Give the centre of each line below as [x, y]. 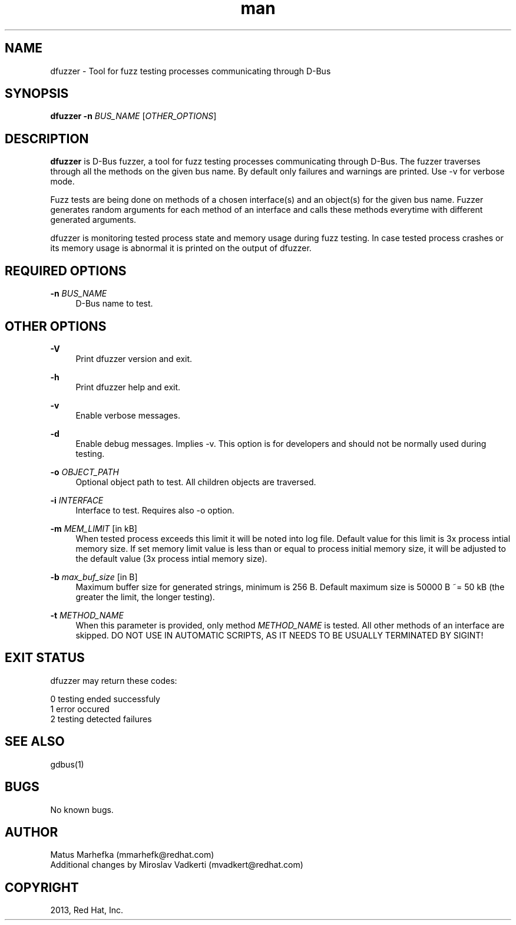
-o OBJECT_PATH [85, 472]
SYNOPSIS [37, 94]
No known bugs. [82, 809]
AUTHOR [32, 832]
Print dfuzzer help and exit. [128, 387]
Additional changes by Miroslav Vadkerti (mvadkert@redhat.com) [177, 865]
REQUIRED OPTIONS [66, 271]
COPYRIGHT [42, 887]
